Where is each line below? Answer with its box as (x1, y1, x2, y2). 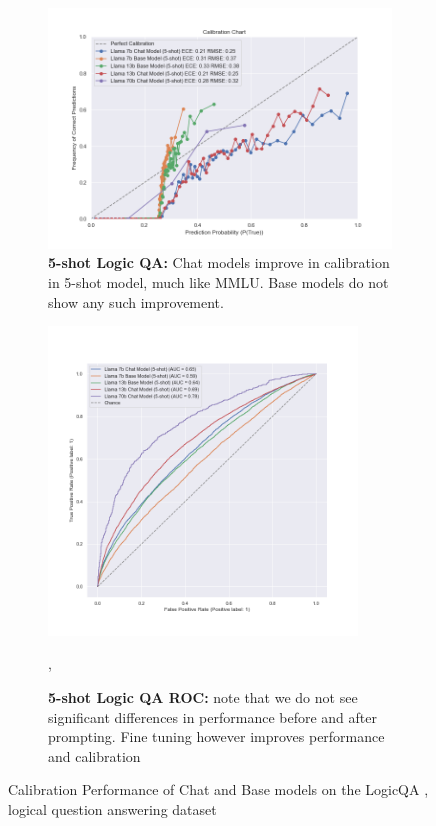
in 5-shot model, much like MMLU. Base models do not (48, 271, 389, 292)
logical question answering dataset (8, 798, 217, 819)
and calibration (48, 745, 141, 766)
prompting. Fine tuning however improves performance (48, 726, 385, 747)
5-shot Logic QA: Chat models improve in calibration (48, 252, 390, 273)
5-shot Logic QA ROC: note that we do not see (48, 686, 358, 707)
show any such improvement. (48, 291, 224, 312)
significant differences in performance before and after (48, 706, 377, 727)
